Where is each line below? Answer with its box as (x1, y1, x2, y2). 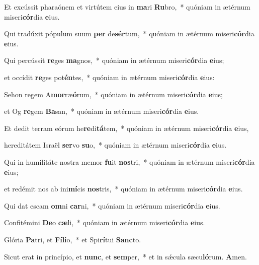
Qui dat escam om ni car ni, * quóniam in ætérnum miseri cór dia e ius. (4, 200, 220, 211)
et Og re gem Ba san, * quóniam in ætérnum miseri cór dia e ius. (4, 106, 199, 116)
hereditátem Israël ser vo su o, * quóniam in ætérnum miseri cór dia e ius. (4, 140, 227, 150)
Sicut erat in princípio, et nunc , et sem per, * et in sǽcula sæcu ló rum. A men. (4, 251, 247, 261)
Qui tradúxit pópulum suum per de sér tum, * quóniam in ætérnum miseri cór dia (4, 28, 254, 39)
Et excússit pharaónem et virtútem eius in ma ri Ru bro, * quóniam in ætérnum (4, 2, 250, 12)
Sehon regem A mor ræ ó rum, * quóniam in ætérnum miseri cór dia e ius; (4, 89, 223, 99)
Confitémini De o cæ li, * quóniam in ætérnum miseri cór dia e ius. (4, 217, 205, 228)
